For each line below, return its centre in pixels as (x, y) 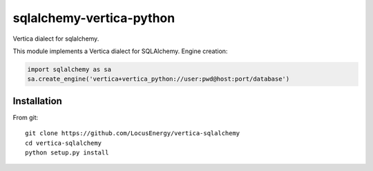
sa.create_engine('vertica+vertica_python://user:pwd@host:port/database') (159, 79)
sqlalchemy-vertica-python (94, 18)
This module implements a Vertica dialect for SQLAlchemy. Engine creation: (120, 51)
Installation (37, 101)
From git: (26, 117)
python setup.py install (67, 152)
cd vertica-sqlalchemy (64, 143)
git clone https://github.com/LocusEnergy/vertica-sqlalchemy (133, 133)
